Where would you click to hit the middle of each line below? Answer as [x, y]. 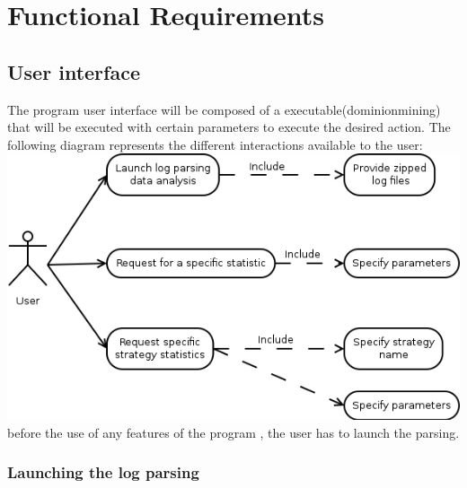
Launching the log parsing [103, 472]
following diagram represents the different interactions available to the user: [215, 144]
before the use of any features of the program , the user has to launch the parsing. [233, 432]
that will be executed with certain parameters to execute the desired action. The [229, 127]
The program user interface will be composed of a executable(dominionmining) [224, 109]
